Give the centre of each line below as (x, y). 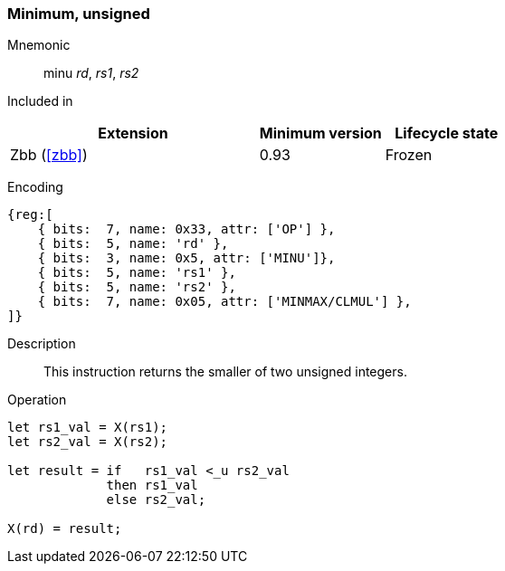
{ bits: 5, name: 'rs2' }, (137, 287)
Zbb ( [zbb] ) (49, 155)
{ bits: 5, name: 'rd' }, (133, 244)
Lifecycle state (447, 133)
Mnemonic (39, 45)
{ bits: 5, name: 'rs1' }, (137, 273)
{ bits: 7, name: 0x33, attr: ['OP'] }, (186, 229)
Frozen (409, 155)
